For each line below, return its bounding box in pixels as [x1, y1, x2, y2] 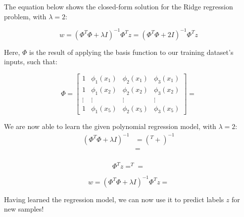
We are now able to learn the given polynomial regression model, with [4, 121, 216, 131]
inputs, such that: [4, 56, 57, 67]
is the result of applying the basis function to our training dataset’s [29, 46, 234, 57]
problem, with [4, 11, 47, 21]
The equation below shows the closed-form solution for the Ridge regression [4, 1, 233, 11]
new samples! [4, 204, 44, 214]
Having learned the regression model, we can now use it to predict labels [4, 194, 224, 204]
